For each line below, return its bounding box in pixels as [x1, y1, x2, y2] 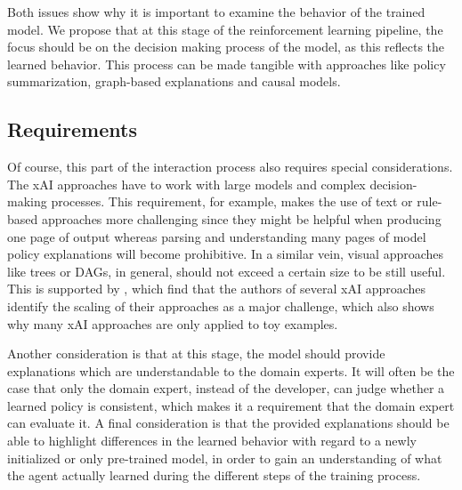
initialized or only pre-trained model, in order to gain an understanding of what [7, 448, 442, 467]
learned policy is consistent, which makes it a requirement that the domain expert [7, 396, 455, 414]
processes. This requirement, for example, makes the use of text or [51, 192, 413, 211]
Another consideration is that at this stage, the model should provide [7, 344, 385, 363]
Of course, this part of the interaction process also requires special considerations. [7, 157, 453, 176]
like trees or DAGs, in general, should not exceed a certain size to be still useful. [7, 261, 446, 280]
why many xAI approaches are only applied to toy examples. [7, 314, 338, 333]
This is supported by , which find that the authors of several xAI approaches [7, 279, 426, 298]
